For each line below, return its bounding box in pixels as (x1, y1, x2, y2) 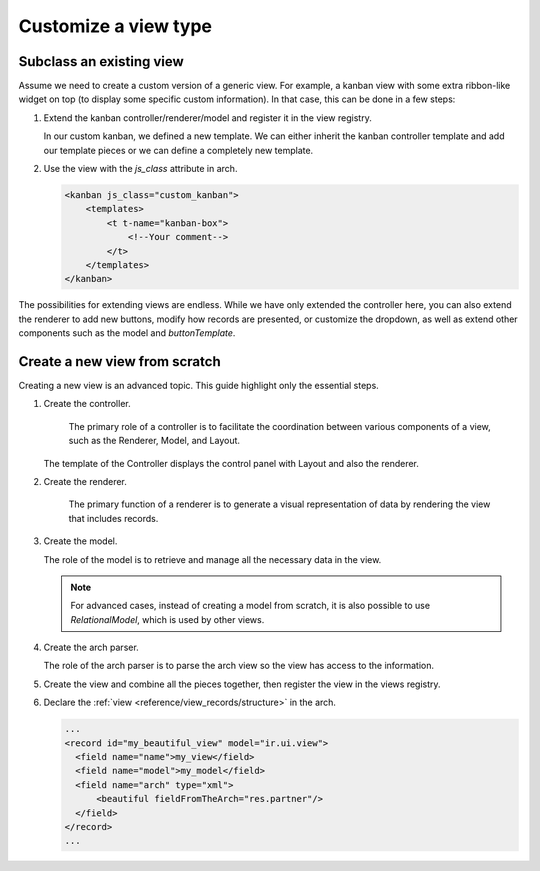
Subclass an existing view (18, 53, 184, 70)
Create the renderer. (43, 475, 127, 487)
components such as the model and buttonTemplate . (18, 327, 236, 339)
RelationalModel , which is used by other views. (70, 613, 265, 625)
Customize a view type (18, 15, 212, 37)
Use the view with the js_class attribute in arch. (43, 163, 238, 175)
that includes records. (68, 512, 159, 524)
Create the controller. (43, 398, 131, 410)
